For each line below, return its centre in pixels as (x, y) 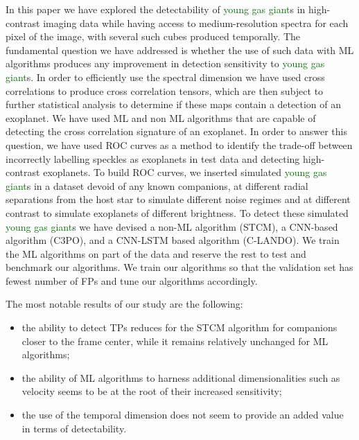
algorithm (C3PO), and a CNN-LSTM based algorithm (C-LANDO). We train (173, 240)
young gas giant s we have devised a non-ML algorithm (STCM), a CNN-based (172, 226)
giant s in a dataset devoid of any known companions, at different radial (157, 185)
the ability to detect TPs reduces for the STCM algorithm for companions (179, 327)
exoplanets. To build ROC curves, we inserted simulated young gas (185, 172)
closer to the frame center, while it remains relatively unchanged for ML (175, 341)
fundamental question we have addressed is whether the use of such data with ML (180, 50)
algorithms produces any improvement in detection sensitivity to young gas (165, 63)
